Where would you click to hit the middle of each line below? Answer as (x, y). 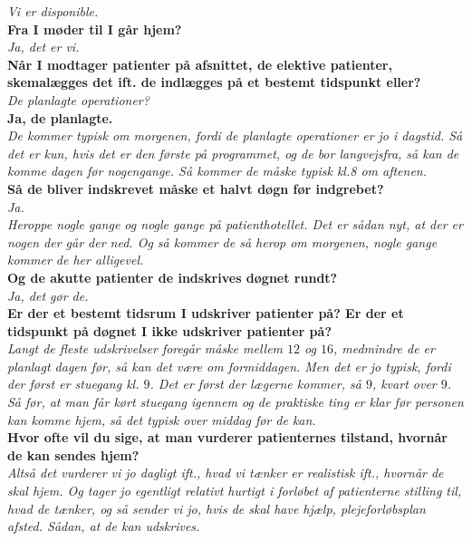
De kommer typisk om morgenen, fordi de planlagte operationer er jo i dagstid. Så (235, 135)
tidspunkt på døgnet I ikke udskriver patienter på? (169, 330)
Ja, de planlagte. (60, 117)
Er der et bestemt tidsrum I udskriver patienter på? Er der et (206, 313)
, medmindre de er (384, 348)
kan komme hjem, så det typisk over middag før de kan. (162, 419)
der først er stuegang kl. (73, 384)
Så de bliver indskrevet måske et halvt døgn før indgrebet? (196, 188)
